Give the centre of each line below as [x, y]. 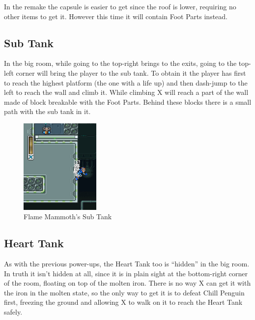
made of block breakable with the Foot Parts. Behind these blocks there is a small [128, 102]
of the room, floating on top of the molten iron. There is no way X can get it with [127, 283]
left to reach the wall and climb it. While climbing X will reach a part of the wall [126, 92]
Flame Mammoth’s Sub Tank [68, 217]
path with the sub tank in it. [47, 111]
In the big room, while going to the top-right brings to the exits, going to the [120, 63]
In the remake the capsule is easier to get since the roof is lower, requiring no [120, 6]
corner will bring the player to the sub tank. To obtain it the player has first [131, 73]
